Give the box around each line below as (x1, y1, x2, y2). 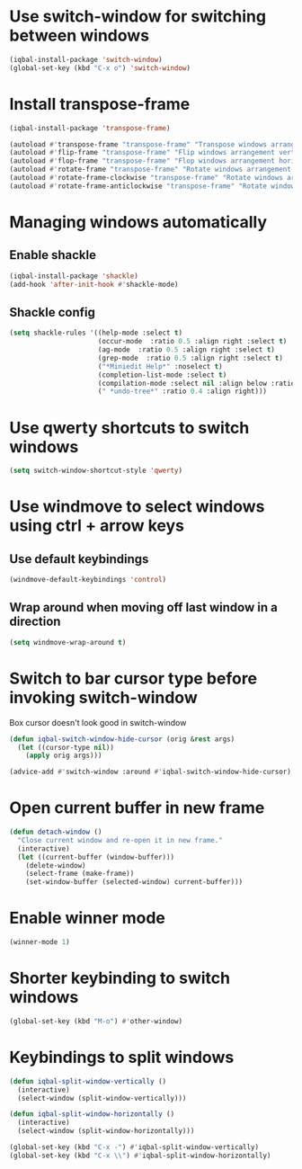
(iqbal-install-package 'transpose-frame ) (9, 123, 171, 132)
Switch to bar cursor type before (9, 668, 258, 689)
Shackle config (9, 304, 96, 320)
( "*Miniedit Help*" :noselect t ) (97, 361, 223, 370)
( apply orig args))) (25, 751, 102, 761)
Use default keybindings (9, 551, 149, 567)
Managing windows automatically (9, 211, 268, 232)
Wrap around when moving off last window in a (9, 600, 279, 615)
